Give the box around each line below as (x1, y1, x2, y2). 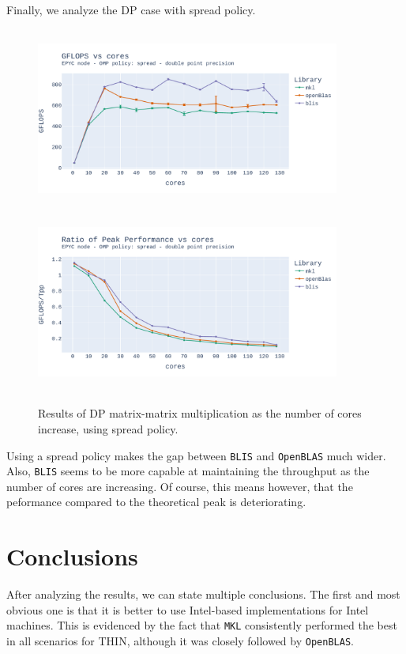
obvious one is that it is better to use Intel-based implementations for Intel (6, 601, 369, 618)
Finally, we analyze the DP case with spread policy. (6, 2, 256, 17)
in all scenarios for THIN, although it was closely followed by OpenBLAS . (6, 632, 354, 648)
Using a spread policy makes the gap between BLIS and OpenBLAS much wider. (6, 447, 386, 463)
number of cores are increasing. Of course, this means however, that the (6, 478, 353, 494)
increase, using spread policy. (38, 420, 179, 437)
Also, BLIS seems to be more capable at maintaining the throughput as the (6, 463, 370, 479)
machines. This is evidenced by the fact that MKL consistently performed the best (6, 617, 397, 633)
